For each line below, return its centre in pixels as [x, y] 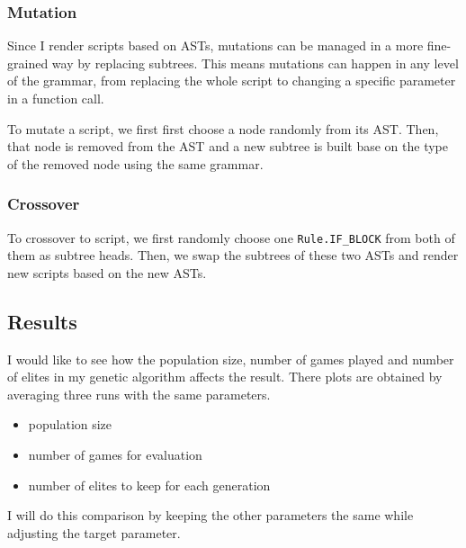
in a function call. [56, 98]
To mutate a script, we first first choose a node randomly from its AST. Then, [223, 128]
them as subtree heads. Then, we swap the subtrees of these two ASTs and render [233, 255]
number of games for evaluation [115, 455]
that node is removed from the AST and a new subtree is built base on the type [228, 146]
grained [28, 63]
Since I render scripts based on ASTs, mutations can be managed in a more [215, 45]
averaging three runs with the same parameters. [139, 394]
